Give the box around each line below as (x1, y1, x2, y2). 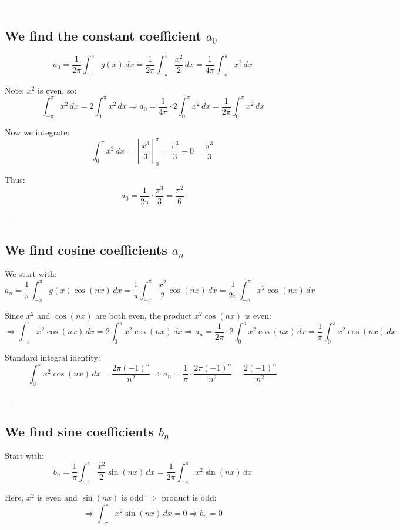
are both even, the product (95, 309, 192, 322)
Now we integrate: (5, 126, 70, 138)
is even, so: (38, 84, 77, 96)
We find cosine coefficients (5, 240, 167, 258)
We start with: (5, 268, 57, 280)
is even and (37, 491, 78, 504)
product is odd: (162, 491, 217, 504)
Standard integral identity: (5, 351, 100, 364)
